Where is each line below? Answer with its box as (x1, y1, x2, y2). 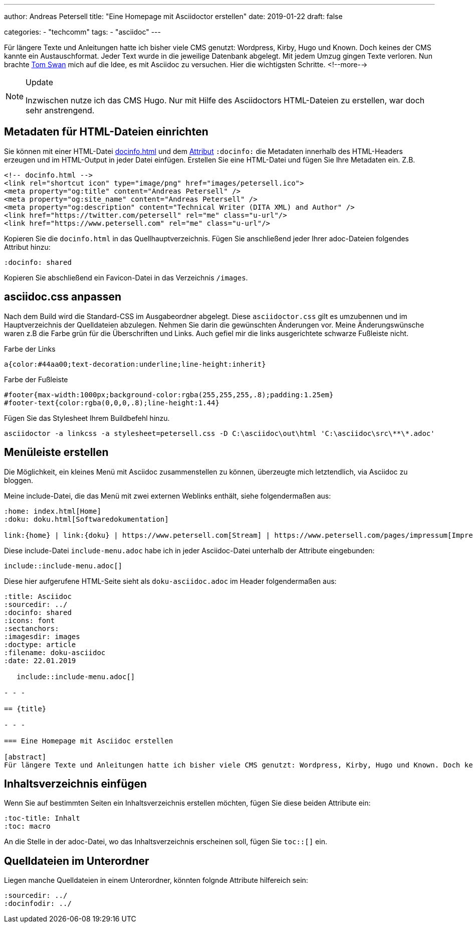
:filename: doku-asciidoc (4, 648, 106, 657)
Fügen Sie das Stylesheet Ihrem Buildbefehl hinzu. (4, 413, 170, 422)
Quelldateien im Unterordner (4, 854, 149, 867)
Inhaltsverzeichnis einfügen (4, 777, 147, 790)
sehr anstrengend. (26, 105, 95, 115)
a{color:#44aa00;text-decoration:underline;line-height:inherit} (4, 360, 266, 368)
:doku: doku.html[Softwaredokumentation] (4, 515, 169, 523)
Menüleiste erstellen (4, 446, 109, 459)
